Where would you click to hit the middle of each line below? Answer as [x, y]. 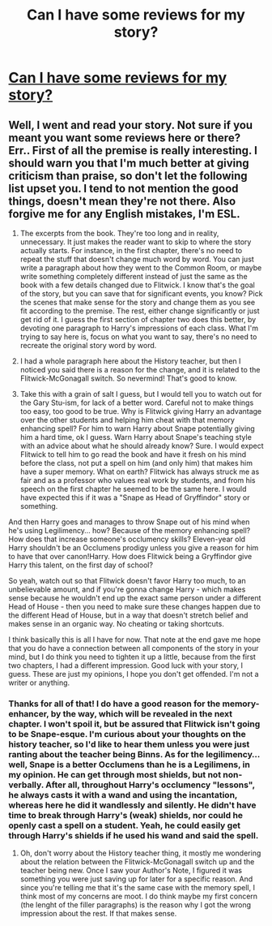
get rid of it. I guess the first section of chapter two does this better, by [138, 319]
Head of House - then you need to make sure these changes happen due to [134, 607]
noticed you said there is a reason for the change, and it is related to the [140, 370]
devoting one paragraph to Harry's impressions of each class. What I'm [139, 328]
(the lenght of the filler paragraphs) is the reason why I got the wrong [136, 905]
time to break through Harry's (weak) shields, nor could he [126, 815]
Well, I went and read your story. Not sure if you [131, 125]
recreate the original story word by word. [88, 345]
